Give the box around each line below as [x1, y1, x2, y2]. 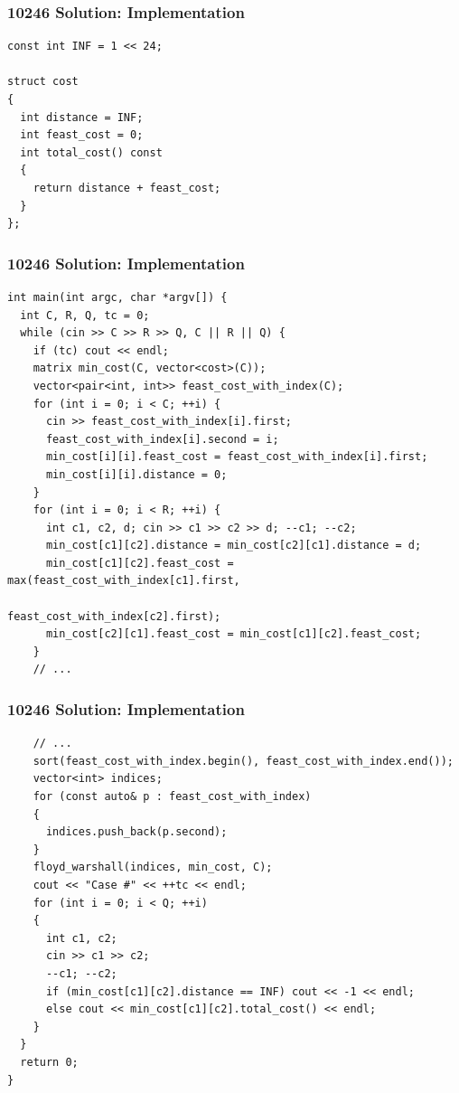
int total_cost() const [20, 146, 163, 159]
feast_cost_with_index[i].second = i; [45, 432, 279, 446]
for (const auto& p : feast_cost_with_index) [33, 790, 312, 804]
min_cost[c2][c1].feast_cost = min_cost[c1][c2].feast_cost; [45, 627, 422, 641]
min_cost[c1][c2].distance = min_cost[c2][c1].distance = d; [45, 539, 422, 552]
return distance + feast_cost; [33, 181, 221, 194]
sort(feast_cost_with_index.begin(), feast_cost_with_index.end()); [33, 754, 454, 768]
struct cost [7, 75, 79, 89]
